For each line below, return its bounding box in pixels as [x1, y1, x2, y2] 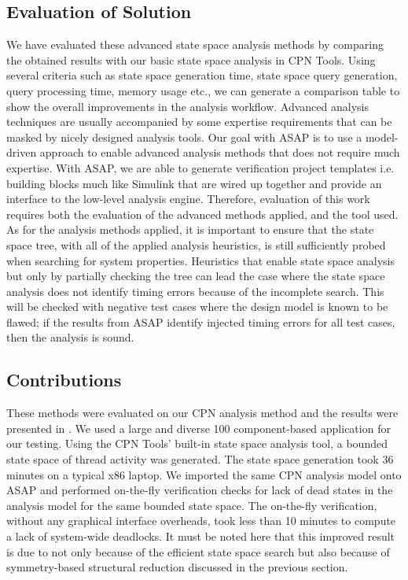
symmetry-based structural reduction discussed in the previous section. [6, 559, 348, 575]
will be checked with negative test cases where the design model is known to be [6, 298, 388, 315]
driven [6, 144, 37, 161]
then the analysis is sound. [6, 329, 134, 345]
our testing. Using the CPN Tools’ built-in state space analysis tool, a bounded [6, 435, 388, 452]
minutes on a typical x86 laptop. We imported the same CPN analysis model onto [6, 466, 402, 482]
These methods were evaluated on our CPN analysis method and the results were [6, 405, 399, 421]
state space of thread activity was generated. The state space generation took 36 [6, 451, 394, 467]
